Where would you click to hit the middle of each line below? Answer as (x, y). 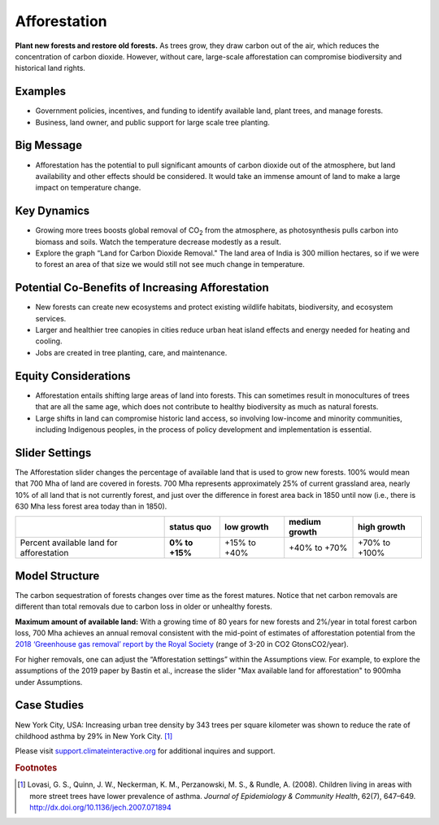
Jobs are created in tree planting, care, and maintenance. (131, 352)
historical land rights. (50, 68)
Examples (41, 92)
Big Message (49, 145)
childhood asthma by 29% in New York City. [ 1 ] (94, 736)
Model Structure (57, 576)
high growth (382, 527)
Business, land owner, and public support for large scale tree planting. (152, 122)
